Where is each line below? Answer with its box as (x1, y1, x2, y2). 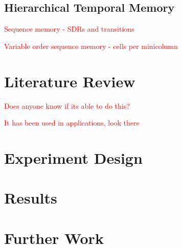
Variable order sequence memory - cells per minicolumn (4, 40, 178, 51)
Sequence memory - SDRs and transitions (4, 23, 134, 34)
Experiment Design (4, 147, 143, 168)
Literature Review (4, 70, 135, 91)
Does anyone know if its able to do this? (4, 100, 130, 111)
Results (4, 187, 57, 208)
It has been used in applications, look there (4, 117, 140, 128)
